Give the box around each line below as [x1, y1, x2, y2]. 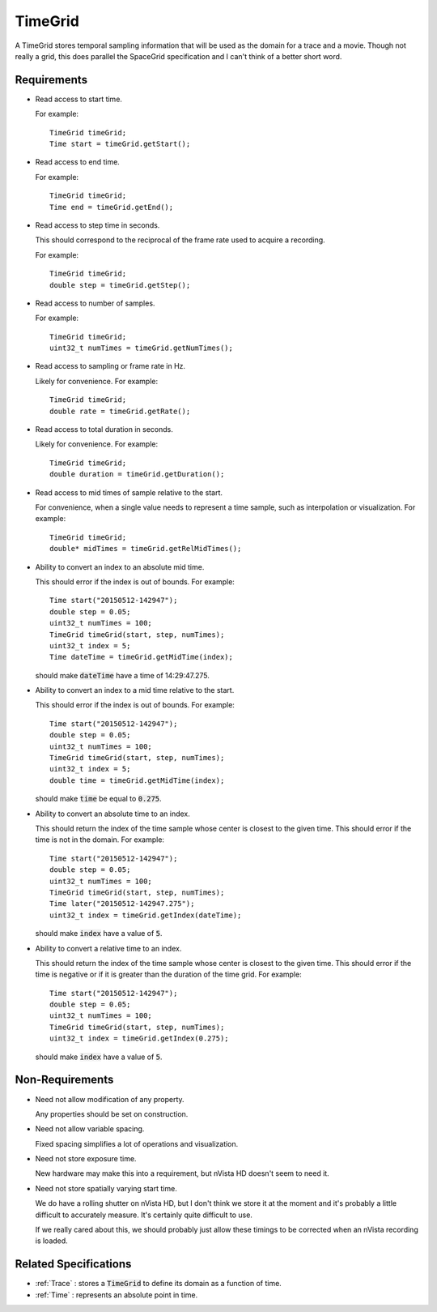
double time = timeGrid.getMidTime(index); [49, 776, 225, 785]
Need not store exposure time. [35, 1154, 137, 1164]
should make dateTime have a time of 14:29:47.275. [35, 670, 210, 680]
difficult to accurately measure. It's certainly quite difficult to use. [35, 1210, 252, 1220]
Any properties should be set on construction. [35, 1109, 189, 1118]
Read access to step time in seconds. [35, 220, 160, 230]
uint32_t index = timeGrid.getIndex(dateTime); [49, 910, 242, 920]
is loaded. [35, 1236, 68, 1246]
